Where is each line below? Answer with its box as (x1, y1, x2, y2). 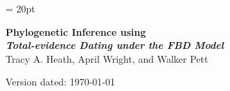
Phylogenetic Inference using (6, 24, 146, 39)
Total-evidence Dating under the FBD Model (6, 38, 224, 52)
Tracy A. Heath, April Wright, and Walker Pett (6, 51, 209, 65)
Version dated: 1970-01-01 (6, 74, 116, 89)
